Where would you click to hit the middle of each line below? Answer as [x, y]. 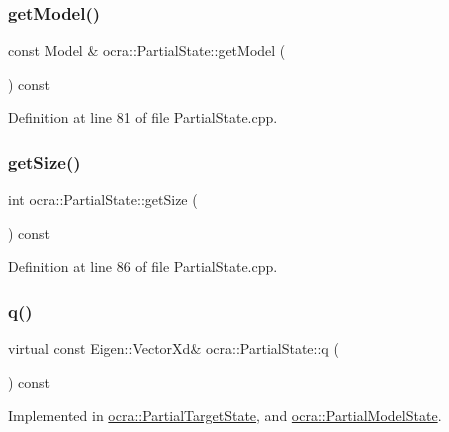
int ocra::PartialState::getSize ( [103, 199]
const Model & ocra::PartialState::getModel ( [147, 50]
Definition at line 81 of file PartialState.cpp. [143, 117]
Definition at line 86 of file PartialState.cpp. [143, 266]
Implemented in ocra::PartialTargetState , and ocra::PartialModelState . [225, 415]
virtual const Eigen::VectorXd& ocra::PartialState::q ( [173, 348]
